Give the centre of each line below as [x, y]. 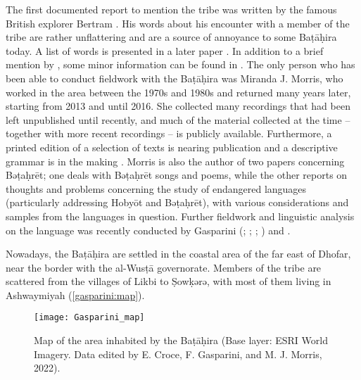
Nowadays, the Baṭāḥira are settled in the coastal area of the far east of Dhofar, [178, 254]
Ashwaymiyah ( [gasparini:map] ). [75, 294]
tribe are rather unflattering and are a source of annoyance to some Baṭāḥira [171, 37]
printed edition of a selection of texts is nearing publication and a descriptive [172, 147]
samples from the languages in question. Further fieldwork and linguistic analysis [180, 216]
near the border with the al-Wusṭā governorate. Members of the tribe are [164, 267]
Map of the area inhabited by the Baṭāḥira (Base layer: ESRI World [181, 340]
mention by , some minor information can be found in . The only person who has [180, 64]
